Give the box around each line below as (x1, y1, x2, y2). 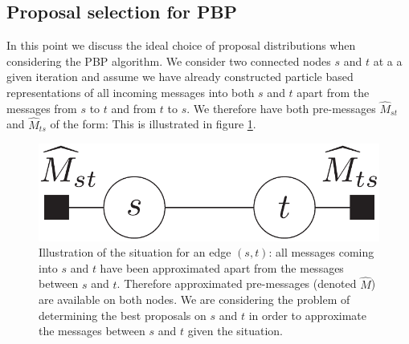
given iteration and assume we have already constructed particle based (6, 68, 354, 85)
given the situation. (187, 322, 283, 339)
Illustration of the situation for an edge (39, 244, 231, 261)
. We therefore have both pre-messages (186, 99, 376, 116)
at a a (373, 52, 403, 69)
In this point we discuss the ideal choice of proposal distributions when (6, 37, 356, 54)
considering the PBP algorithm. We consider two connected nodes (6, 52, 331, 69)
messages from (6, 99, 77, 116)
